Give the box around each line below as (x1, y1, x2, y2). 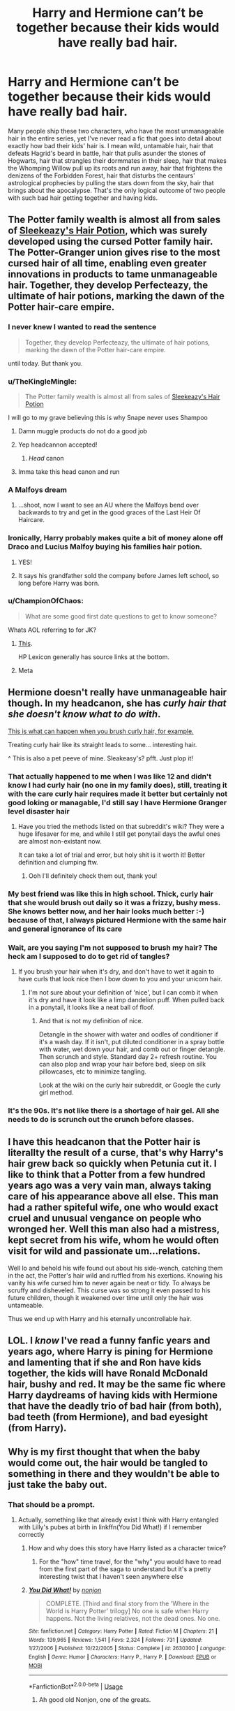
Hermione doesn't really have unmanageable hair (8, 686, 227, 698)
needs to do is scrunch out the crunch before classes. (8, 1115, 195, 1125)
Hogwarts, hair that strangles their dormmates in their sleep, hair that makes (8, 156, 227, 165)
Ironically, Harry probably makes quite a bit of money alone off (8, 533, 224, 543)
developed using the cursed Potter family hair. (8, 236, 213, 247)
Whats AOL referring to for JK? (8, 626, 97, 634)
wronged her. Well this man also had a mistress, (8, 1223, 220, 1235)
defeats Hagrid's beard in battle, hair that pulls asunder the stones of (8, 149, 206, 157)
